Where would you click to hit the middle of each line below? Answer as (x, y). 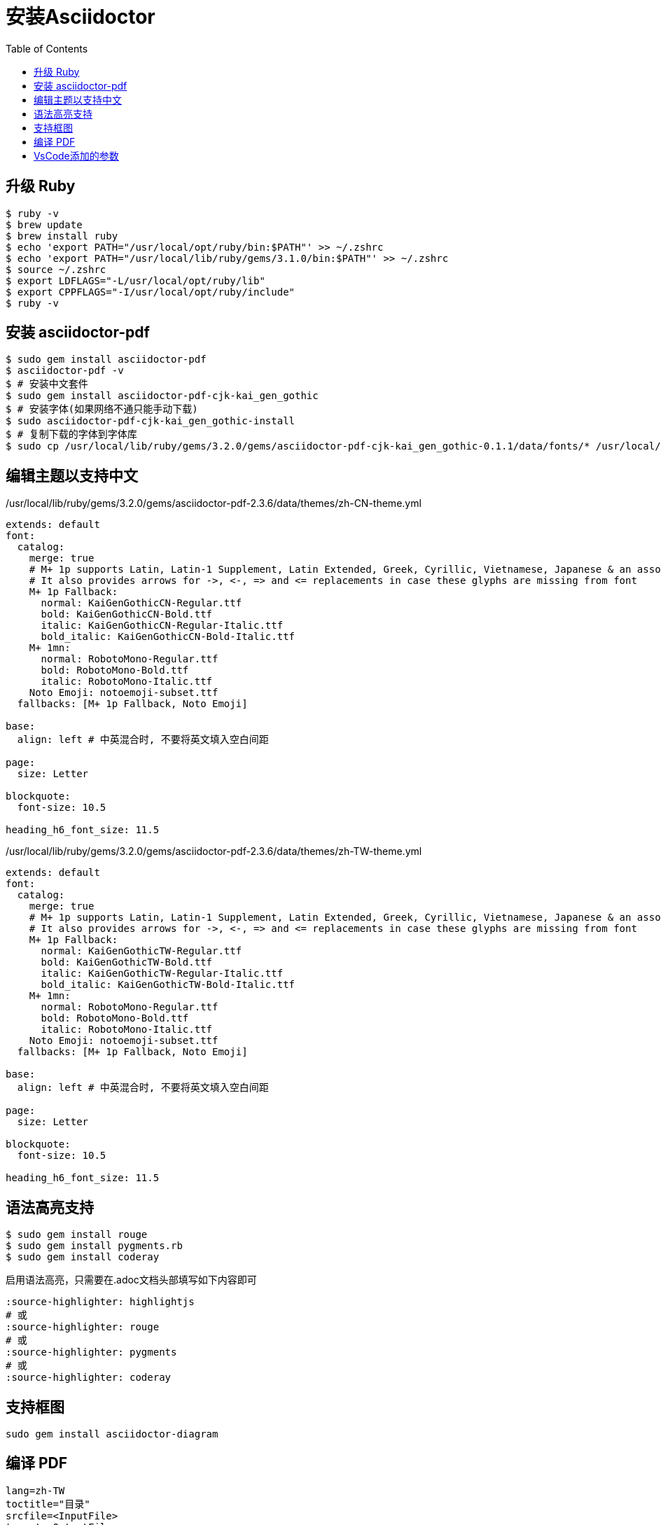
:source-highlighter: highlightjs (100, 1302)
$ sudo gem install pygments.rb (94, 1246)
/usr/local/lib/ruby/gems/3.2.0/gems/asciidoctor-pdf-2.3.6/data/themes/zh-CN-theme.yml (214, 503)
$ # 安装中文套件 (47, 384)
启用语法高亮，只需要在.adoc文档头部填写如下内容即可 (131, 1280)
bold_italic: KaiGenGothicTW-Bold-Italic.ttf (168, 985)
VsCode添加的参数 (76, 155)
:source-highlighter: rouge (83, 1327)
